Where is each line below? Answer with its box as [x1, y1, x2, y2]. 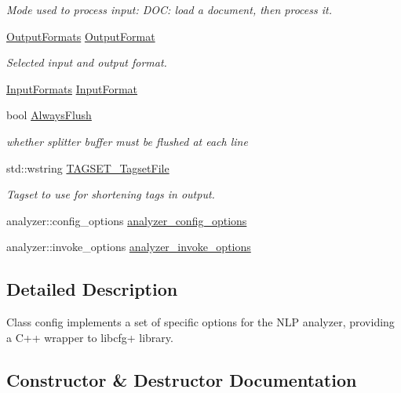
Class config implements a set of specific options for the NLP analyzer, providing [6, 314, 395, 330]
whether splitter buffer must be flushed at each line [6, 133, 248, 149]
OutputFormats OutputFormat [6, 27, 155, 44]
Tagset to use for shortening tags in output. [6, 186, 215, 202]
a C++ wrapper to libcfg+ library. [6, 329, 173, 345]
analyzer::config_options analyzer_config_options [6, 212, 247, 228]
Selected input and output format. [6, 54, 167, 71]
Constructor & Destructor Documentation [6, 367, 357, 391]
